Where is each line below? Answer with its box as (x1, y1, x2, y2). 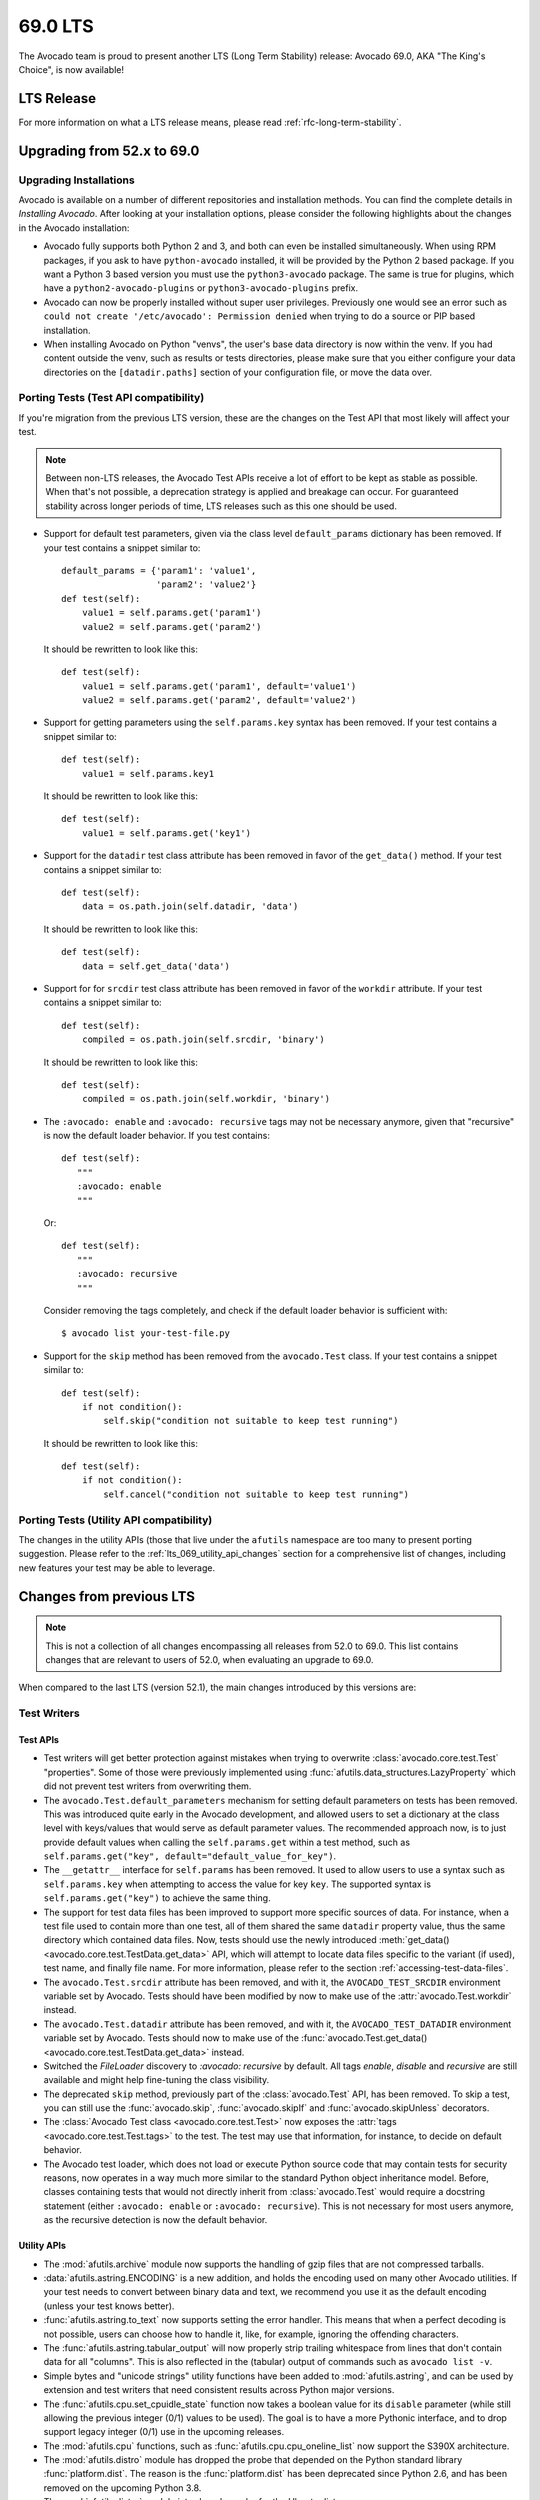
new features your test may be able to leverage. (18, 1561, 215, 1574)
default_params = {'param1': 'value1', (61, 565, 257, 576)
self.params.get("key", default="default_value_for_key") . (43, 1850, 337, 1862)
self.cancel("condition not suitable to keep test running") (103, 1488, 410, 1500)
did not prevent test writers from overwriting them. (43, 1780, 252, 1792)
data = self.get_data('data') (81, 960, 230, 972)
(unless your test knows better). (43, 2300, 175, 2312)
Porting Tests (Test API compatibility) (18, 391, 205, 405)
